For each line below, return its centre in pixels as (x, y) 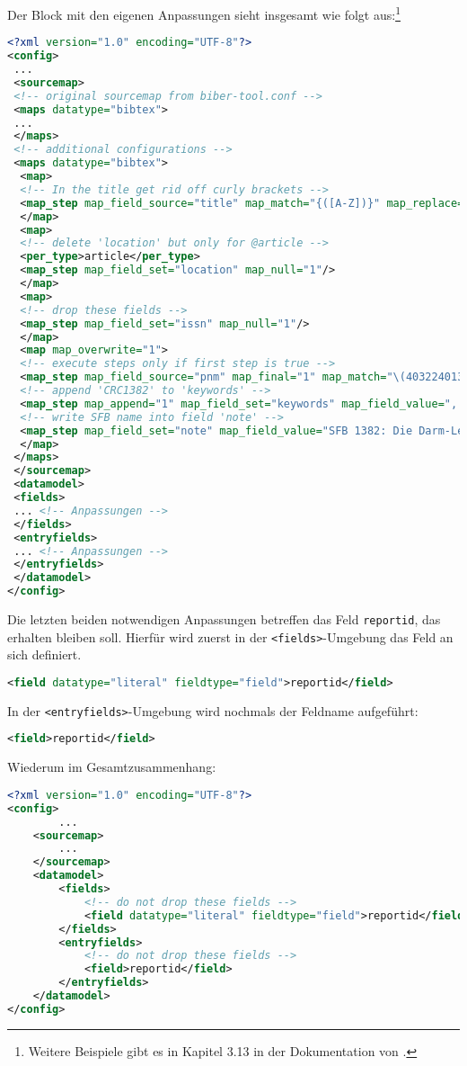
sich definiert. (44, 654)
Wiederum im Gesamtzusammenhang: (112, 767)
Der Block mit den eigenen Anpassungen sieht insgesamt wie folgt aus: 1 (204, 13)
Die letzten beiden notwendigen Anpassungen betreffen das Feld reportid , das (224, 619)
